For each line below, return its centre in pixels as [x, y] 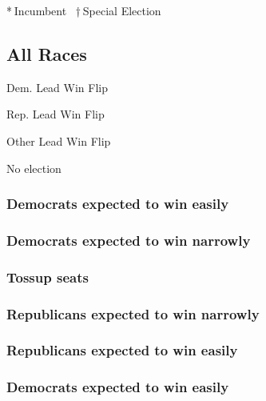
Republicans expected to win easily [122, 350]
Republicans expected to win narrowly [133, 313]
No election [34, 168]
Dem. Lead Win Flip [57, 87]
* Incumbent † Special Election [84, 10]
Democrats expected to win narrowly [129, 240]
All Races [47, 53]
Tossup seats [48, 277]
